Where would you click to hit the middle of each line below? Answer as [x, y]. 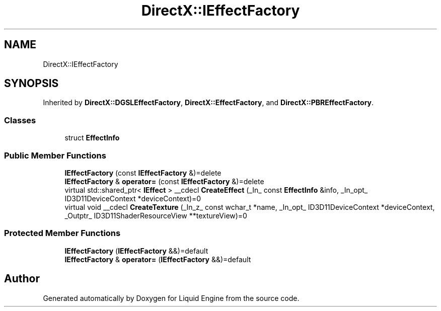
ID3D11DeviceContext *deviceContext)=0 [133, 198]
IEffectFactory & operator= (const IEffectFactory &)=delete [164, 181]
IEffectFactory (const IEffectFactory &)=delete [143, 173]
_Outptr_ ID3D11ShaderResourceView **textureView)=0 [156, 215]
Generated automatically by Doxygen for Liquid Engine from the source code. [171, 298]
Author [22, 279]
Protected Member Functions [62, 233]
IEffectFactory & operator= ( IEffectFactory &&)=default [158, 259]
